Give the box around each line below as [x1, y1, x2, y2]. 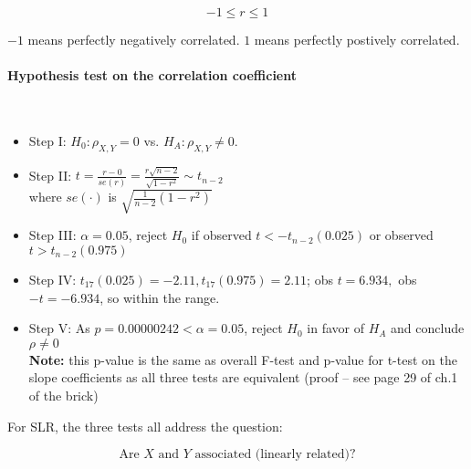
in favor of [307, 318, 364, 338]
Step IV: [28, 270, 77, 289]
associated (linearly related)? [194, 448, 356, 462]
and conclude [391, 318, 465, 338]
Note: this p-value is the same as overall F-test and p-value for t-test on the [28, 349, 457, 369]
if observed [191, 225, 252, 245]
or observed [369, 225, 434, 245]
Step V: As [28, 318, 90, 338]
